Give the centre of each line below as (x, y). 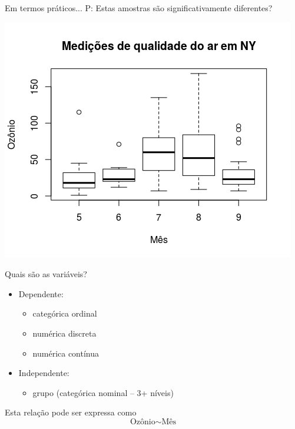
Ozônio (142, 422)
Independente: (44, 373)
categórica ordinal (65, 313)
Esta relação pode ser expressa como (71, 412)
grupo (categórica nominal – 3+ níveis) (103, 392)
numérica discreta (64, 333)
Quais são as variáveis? (46, 274)
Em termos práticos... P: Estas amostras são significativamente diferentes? (139, 8)
